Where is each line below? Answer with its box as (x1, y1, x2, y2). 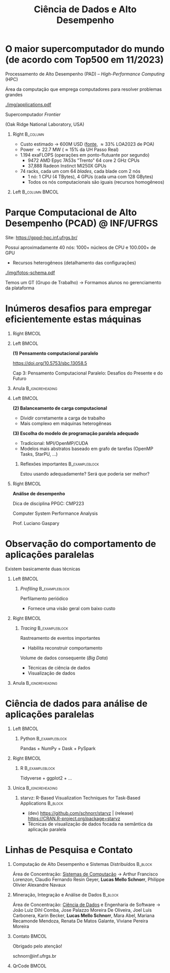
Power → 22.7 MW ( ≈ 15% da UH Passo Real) (20, 146, 119, 153)
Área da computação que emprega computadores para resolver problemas (5, 86, 162, 92)
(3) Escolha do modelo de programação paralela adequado (12, 430, 139, 436)
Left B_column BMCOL (12, 189, 59, 195)
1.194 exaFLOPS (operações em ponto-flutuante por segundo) (20, 152, 150, 158)
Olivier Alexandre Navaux (12, 882, 66, 888)
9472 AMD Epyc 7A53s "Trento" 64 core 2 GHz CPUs (27, 157, 140, 163)
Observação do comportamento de (5, 538, 156, 550)
